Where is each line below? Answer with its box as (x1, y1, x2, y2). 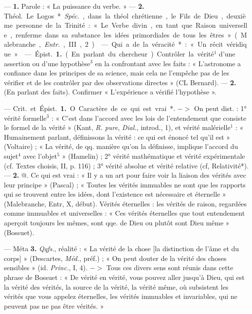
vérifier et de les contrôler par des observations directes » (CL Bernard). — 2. (4, 77, 236, 87)
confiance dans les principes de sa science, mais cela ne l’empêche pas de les (4, 68, 229, 78)
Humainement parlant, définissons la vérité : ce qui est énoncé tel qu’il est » (4, 131, 231, 142)
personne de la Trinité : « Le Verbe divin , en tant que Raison (16, 20, 216, 30)
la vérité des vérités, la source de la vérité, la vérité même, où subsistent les (4, 281, 229, 292)
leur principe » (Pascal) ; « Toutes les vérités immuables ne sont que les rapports (4, 179, 246, 189)
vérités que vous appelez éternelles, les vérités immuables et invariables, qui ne (4, 291, 237, 301)
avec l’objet (23, 150, 57, 161)
